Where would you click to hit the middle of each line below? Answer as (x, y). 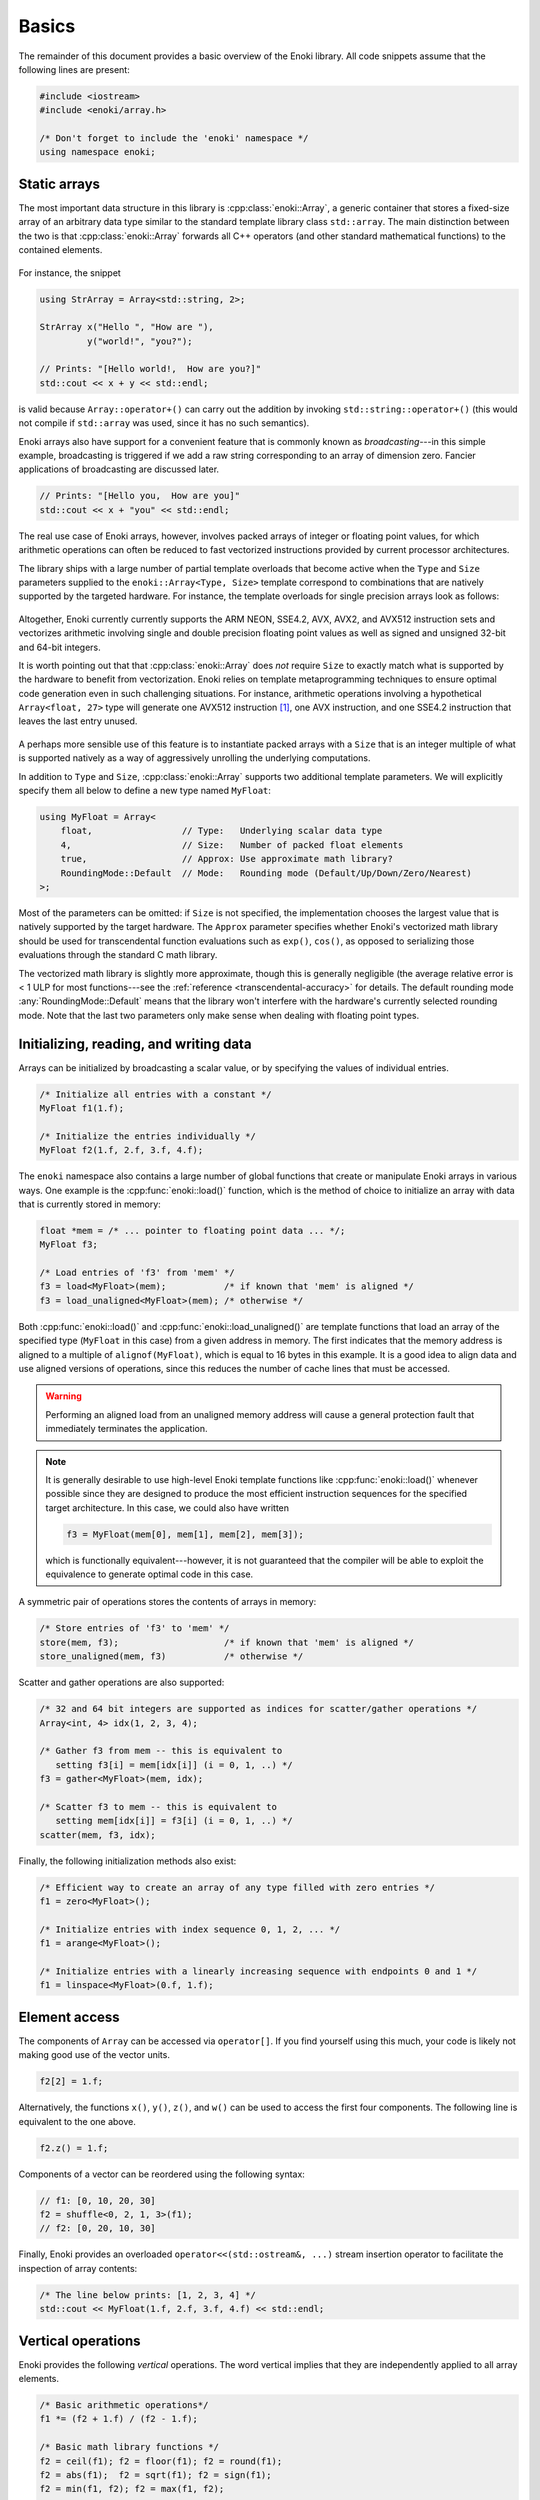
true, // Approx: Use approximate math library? (227, 859)
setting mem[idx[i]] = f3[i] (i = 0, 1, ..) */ (174, 1821)
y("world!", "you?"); (140, 341)
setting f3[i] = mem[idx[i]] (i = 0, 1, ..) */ (174, 1764)
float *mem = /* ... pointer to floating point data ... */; (192, 1230)
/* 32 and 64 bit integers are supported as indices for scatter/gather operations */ (258, 1709)
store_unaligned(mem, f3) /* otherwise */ (171, 1656)
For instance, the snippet (70, 272)
